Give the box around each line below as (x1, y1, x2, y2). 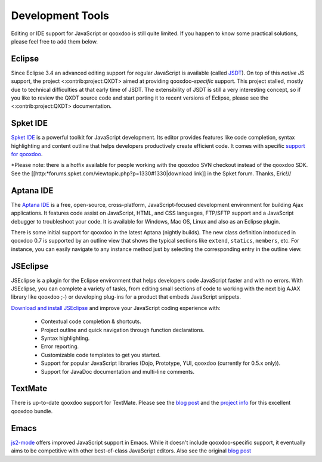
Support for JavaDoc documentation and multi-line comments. (41, 368, 195, 375)
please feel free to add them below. (11, 38, 98, 45)
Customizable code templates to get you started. (41, 351, 161, 358)
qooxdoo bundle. (11, 407, 53, 414)
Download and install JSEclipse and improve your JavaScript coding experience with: (11, 304, 221, 311)
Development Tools (11, 9, 110, 22)
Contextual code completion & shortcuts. (41, 318, 141, 325)
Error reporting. (41, 343, 79, 350)
